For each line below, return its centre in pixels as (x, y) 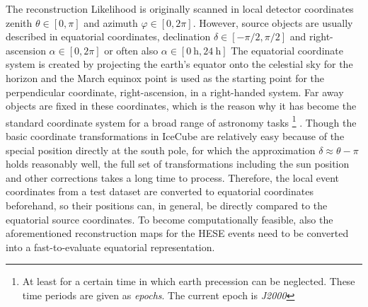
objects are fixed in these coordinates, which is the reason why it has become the (181, 106)
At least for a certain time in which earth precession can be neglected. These (189, 281)
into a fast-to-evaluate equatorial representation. (110, 247)
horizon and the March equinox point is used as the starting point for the (165, 77)
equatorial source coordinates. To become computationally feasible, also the (169, 219)
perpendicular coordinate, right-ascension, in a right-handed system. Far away (175, 92)
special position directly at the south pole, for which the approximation (161, 150)
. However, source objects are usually (273, 22)
